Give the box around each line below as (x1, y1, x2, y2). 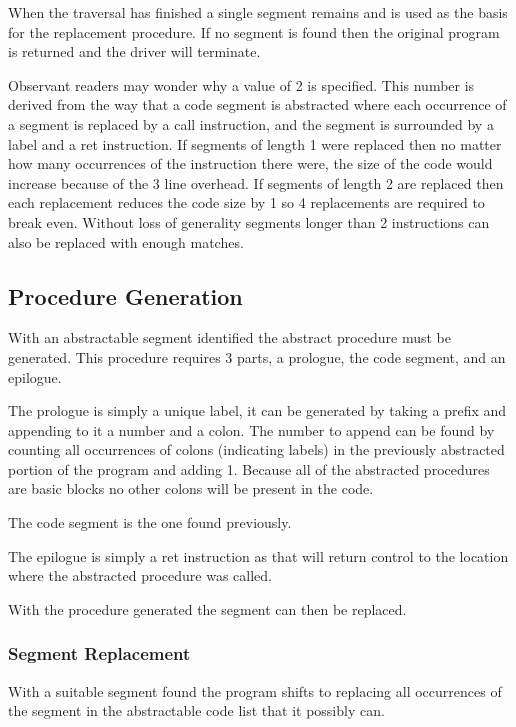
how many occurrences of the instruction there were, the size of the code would (8, 153, 493, 174)
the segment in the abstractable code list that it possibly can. (8, 700, 385, 721)
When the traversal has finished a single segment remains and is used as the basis (8, 2, 508, 22)
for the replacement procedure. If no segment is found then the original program (8, 21, 500, 42)
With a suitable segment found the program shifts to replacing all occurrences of (8, 680, 502, 701)
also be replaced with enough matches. (8, 231, 244, 252)
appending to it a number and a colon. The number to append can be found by (8, 419, 495, 440)
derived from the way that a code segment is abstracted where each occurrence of (8, 94, 507, 115)
